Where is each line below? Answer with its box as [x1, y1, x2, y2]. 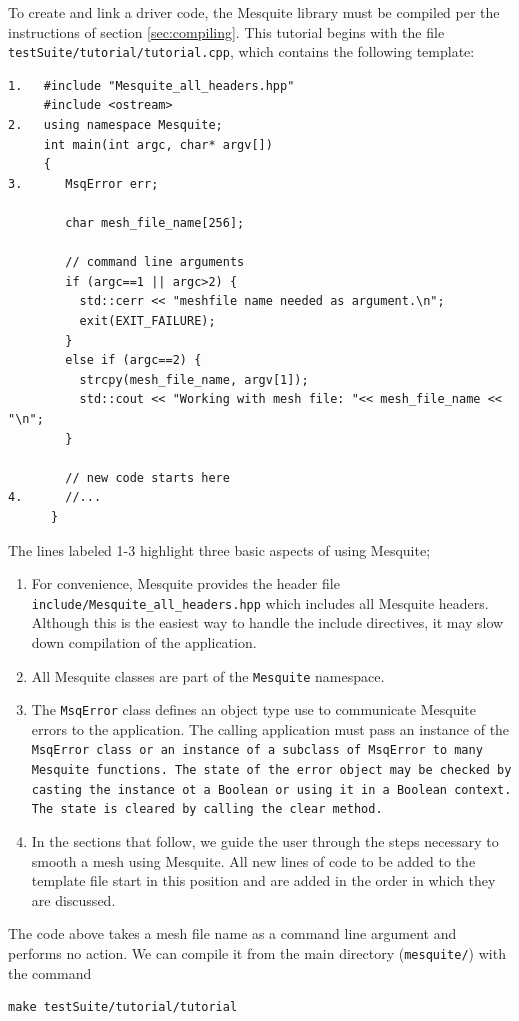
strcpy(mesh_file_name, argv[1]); [79, 372, 309, 387]
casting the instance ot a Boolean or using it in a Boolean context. [31, 782, 512, 797]
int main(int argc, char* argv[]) [43, 137, 273, 152]
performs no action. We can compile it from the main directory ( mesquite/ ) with [8, 943, 506, 964]
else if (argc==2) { [65, 353, 202, 368]
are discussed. [31, 889, 116, 910]
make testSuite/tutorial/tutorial [8, 1000, 238, 1015]
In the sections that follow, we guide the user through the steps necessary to [31, 831, 499, 852]
